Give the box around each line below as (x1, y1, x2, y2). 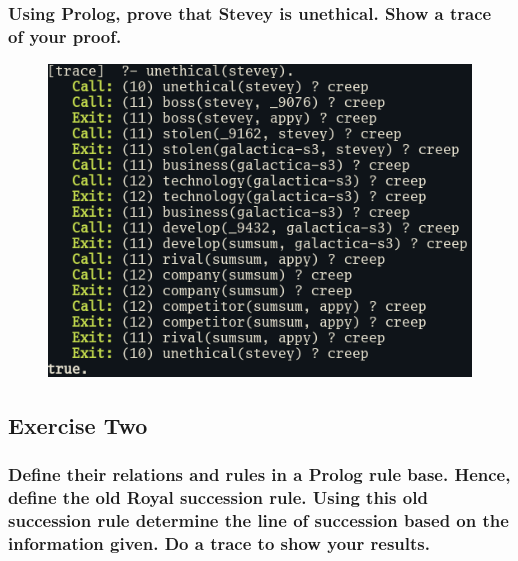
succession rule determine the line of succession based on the (8, 507, 509, 532)
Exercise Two (8, 409, 148, 440)
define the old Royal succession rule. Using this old (8, 484, 428, 509)
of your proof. (8, 23, 122, 48)
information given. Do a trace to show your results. (8, 530, 430, 555)
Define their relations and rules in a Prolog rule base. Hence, (8, 462, 511, 487)
